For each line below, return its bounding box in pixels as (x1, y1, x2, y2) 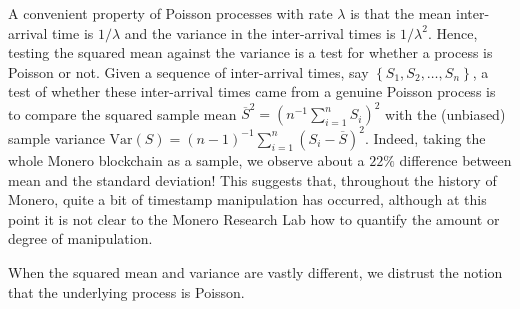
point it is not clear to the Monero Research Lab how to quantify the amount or (8, 208, 500, 229)
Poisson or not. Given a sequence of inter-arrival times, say (8, 61, 369, 82)
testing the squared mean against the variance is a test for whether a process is (8, 42, 493, 63)
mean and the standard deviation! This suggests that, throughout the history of (8, 169, 497, 190)
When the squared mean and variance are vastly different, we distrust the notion (8, 261, 503, 282)
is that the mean (350, 3, 452, 23)
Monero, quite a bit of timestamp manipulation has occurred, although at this (8, 189, 487, 210)
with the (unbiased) (385, 103, 506, 124)
